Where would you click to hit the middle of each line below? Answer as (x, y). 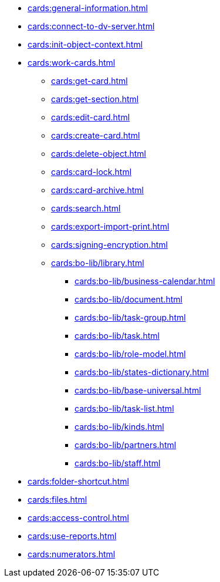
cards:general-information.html (88, 8)
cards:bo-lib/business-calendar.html (145, 281)
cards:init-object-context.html (85, 44)
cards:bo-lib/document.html (128, 299)
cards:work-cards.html (72, 63)
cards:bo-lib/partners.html (126, 445)
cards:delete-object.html (99, 154)
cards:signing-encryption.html (109, 245)
